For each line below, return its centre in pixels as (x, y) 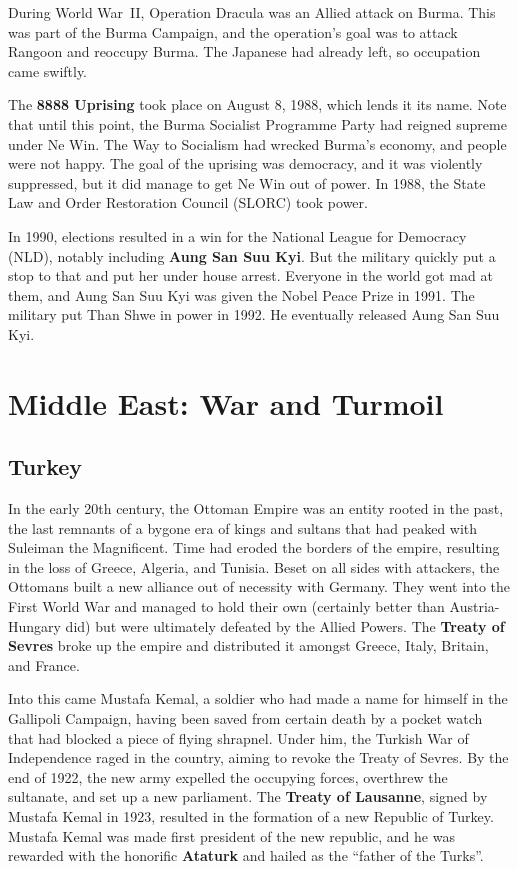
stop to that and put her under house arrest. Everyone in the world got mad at (250, 275)
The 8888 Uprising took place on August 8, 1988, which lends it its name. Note (257, 104)
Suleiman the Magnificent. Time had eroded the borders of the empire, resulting (254, 547)
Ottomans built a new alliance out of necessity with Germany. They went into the (259, 586)
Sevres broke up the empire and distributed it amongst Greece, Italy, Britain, (248, 645)
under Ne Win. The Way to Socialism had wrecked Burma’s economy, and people (257, 143)
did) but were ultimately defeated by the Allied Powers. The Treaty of (285, 625)
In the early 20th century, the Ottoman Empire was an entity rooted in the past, (256, 508)
